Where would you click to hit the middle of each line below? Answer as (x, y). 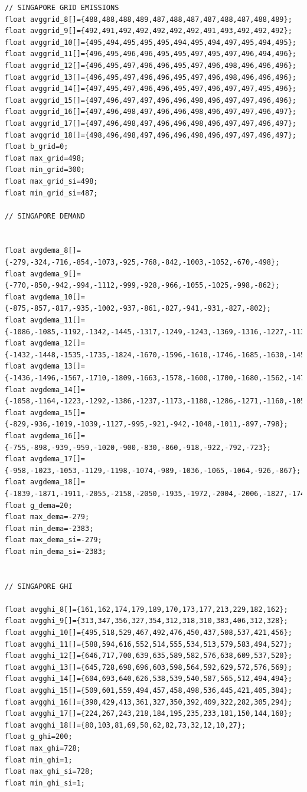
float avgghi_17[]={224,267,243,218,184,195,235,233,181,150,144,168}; (148, 714)
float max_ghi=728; (43, 748)
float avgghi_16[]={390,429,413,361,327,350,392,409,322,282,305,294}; (148, 702)
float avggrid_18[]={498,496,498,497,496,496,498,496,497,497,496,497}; (151, 135)
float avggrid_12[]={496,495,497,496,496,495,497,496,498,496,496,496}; (151, 65)
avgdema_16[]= (58, 436)
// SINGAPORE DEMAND (45, 216)
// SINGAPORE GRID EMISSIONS (62, 8)
